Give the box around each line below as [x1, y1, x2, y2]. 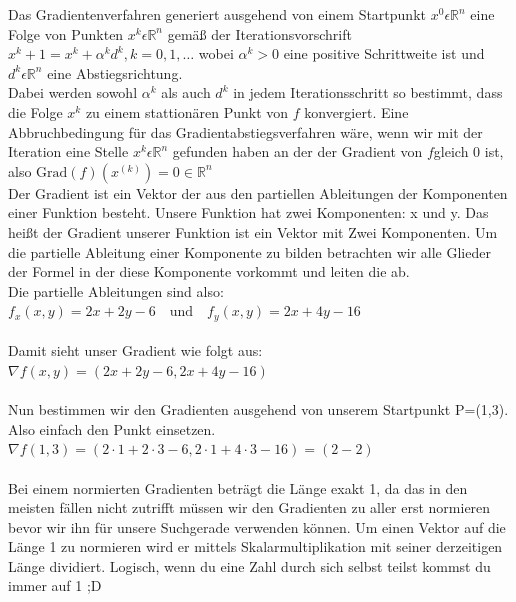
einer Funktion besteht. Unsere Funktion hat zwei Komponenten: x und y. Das [8, 202, 489, 223]
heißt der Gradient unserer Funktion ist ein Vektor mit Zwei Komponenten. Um [8, 221, 498, 242]
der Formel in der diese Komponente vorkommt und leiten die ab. [8, 261, 410, 282]
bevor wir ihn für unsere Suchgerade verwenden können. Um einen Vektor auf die [8, 516, 506, 537]
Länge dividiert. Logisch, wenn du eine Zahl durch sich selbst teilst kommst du [8, 555, 491, 576]
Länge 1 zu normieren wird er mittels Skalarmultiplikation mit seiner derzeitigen [8, 536, 503, 557]
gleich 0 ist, [433, 141, 504, 162]
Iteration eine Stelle [8, 141, 129, 162]
